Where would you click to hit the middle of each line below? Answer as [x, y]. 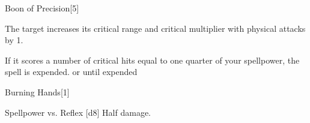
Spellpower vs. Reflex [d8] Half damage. [78, 112]
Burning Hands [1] [37, 91]
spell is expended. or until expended [71, 72]
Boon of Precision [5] [42, 8]
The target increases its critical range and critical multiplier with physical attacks [155, 28]
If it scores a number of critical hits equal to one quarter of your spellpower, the [152, 60]
